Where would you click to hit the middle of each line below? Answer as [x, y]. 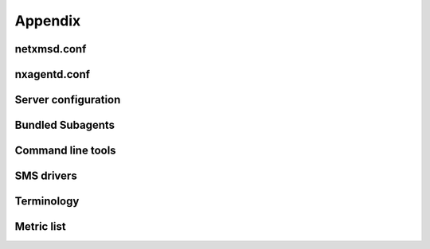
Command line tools [65, 151]
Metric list [41, 227]
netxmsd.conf [51, 49]
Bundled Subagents [65, 125]
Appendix [48, 21]
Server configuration [68, 100]
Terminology [47, 202]
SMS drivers [46, 176]
